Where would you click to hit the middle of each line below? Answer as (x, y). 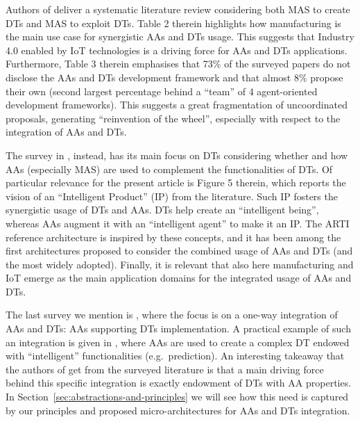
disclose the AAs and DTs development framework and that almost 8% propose (174, 77)
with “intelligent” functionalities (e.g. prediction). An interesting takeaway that (175, 356)
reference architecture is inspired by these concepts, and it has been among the (173, 237)
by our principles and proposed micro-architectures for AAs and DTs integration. (178, 410)
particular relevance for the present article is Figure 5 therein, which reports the (176, 182)
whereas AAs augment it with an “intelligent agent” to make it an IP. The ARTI (178, 223)
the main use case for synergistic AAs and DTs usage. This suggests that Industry (180, 36)
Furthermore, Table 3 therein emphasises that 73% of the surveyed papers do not (178, 64)
